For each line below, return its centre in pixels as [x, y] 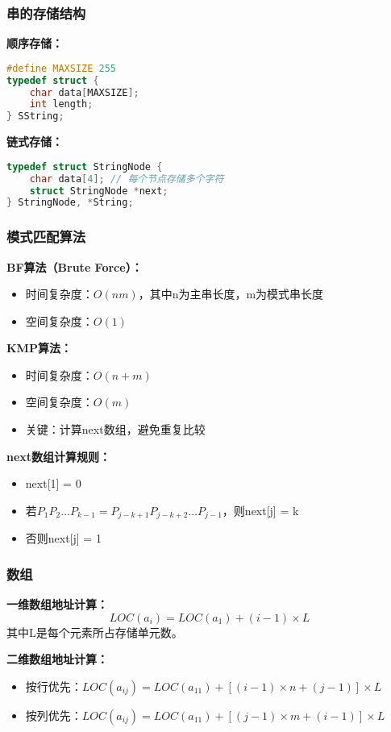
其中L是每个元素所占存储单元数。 [95, 632]
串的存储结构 [46, 12]
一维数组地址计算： [57, 604]
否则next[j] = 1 [63, 538]
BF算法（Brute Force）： [75, 266]
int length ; [61, 104]
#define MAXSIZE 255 [62, 68]
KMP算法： [39, 348]
